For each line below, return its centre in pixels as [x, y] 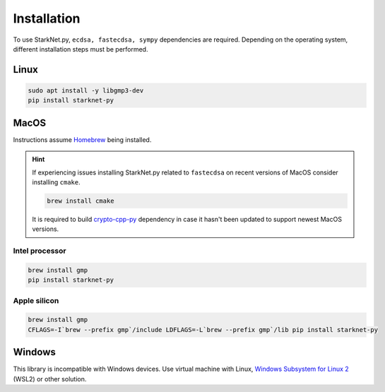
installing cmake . [56, 182]
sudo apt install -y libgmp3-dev [86, 90]
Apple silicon [36, 300]
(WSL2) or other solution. [50, 379]
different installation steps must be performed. [81, 49]
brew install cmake [81, 201]
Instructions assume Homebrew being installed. [82, 139]
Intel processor [40, 251]
